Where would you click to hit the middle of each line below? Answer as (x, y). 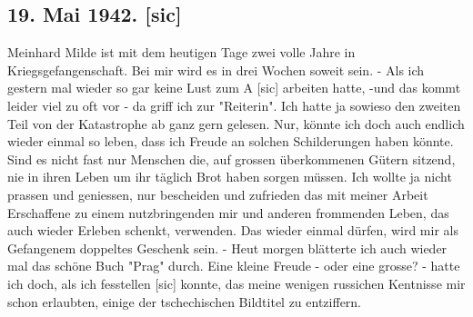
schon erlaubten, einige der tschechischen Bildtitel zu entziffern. (185, 301)
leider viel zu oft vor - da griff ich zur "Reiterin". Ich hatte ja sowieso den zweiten (234, 105)
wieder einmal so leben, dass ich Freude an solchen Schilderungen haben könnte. (231, 141)
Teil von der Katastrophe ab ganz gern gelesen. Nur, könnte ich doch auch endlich (236, 123)
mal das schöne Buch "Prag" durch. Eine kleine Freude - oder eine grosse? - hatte (234, 266)
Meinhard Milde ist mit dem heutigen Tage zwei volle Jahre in (181, 52)
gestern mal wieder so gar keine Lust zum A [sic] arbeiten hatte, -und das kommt (234, 88)
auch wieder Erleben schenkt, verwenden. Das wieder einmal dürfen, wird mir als (233, 230)
